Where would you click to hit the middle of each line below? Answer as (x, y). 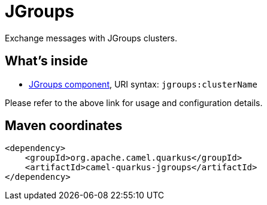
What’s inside (46, 61)
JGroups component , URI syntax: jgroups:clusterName (143, 84)
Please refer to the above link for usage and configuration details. (134, 103)
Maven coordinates (64, 126)
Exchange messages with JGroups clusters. (91, 38)
